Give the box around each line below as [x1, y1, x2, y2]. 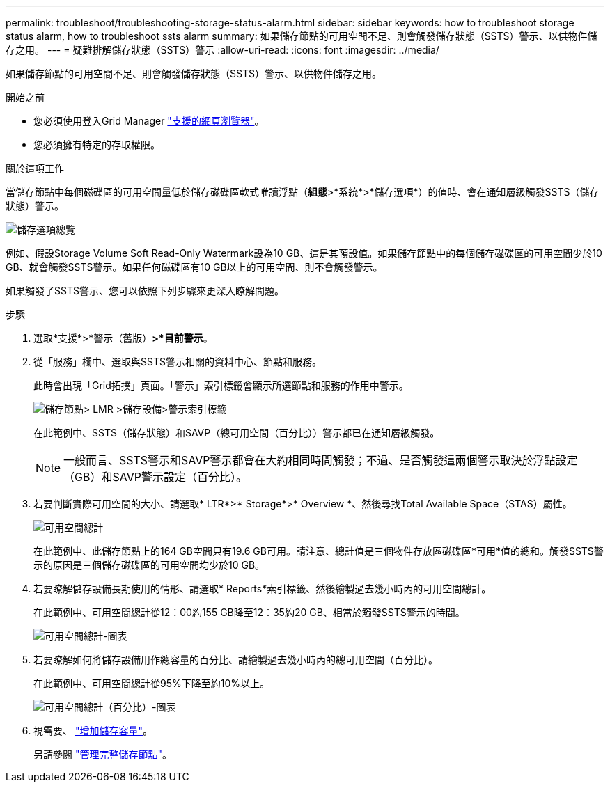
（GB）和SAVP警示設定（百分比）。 [63, 470, 247, 484]
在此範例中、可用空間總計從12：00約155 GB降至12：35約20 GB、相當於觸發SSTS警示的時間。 [33, 606, 465, 618]
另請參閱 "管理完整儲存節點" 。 [33, 748, 172, 760]
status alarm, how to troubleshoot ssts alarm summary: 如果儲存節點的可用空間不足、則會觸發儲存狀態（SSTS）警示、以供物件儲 [6, 30, 597, 42]
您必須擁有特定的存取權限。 [33, 139, 160, 150]
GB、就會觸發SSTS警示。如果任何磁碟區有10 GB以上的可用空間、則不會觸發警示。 [6, 261, 383, 273]
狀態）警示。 [6, 200, 64, 212]
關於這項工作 [6, 162, 64, 174]
